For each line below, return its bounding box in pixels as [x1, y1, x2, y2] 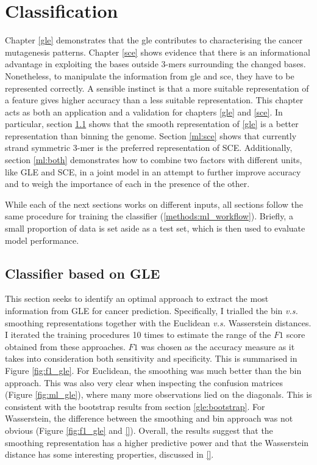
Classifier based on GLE [5, 263, 160, 282]
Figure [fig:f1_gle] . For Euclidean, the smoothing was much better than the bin [5, 364, 302, 376]
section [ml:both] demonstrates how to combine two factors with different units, [5, 153, 302, 166]
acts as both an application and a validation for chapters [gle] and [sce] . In [5, 105, 283, 118]
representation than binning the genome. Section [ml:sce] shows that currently [5, 129, 297, 142]
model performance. [5, 233, 79, 246]
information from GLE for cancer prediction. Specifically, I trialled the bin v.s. [5, 304, 298, 317]
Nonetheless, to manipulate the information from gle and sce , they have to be [5, 69, 294, 82]
